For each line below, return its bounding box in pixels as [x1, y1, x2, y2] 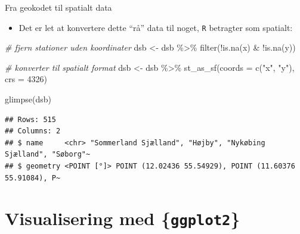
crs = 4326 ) [5, 73, 47, 85]
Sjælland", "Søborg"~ [5, 150, 91, 159]
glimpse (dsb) [5, 93, 51, 105]
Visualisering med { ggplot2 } [5, 206, 240, 230]
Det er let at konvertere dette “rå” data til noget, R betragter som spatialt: [18, 21, 293, 33]
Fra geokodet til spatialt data [5, 1, 112, 13]
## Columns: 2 [5, 127, 61, 136]
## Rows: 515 [5, 115, 56, 124]
